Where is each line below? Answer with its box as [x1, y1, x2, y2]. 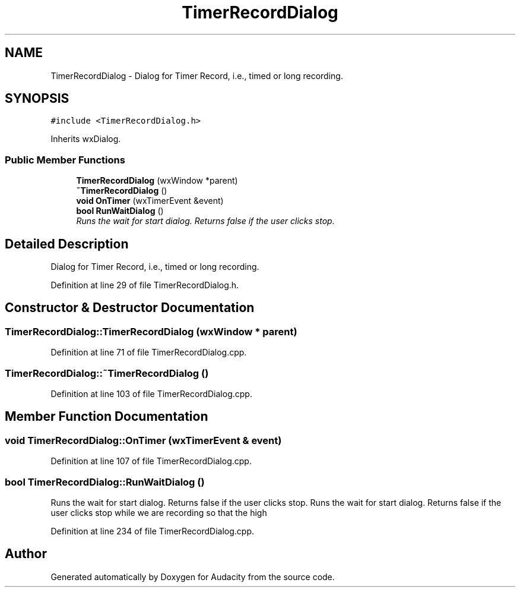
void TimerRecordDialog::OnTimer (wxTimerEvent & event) [5, 434, 282, 446]
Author [5, 546, 47, 562]
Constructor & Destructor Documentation [5, 300, 255, 316]
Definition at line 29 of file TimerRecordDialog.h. [50, 280, 239, 291]
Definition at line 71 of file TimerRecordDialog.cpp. [50, 347, 247, 358]
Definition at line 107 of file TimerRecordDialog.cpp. [50, 456, 252, 467]
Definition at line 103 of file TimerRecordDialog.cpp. [50, 389, 252, 399]
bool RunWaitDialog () [76, 206, 164, 216]
